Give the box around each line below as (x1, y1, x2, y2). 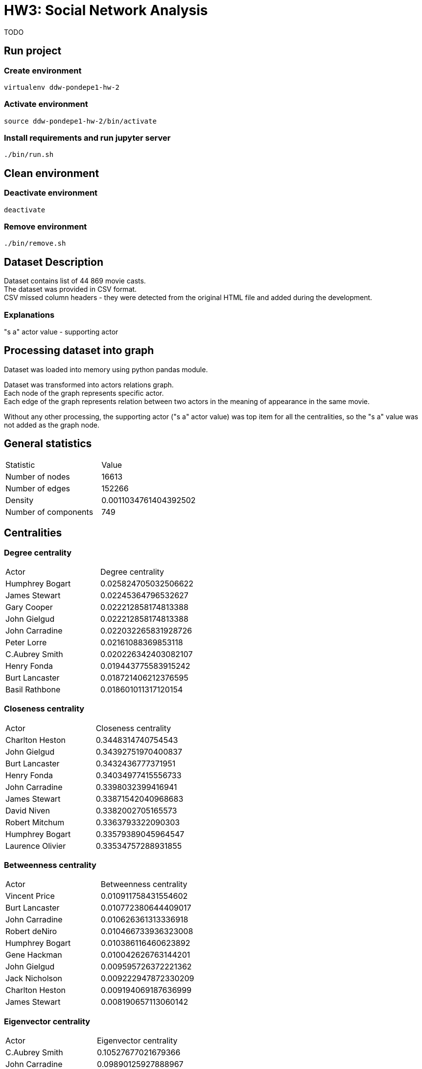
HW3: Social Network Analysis (4, 2, 208, 19)
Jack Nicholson (5, 973, 63, 984)
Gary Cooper (5, 602, 53, 612)
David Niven (5, 805, 50, 815)
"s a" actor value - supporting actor (4, 328, 118, 336)
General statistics (4, 437, 92, 450)
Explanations (4, 309, 55, 320)
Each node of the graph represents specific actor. (4, 388, 164, 397)
